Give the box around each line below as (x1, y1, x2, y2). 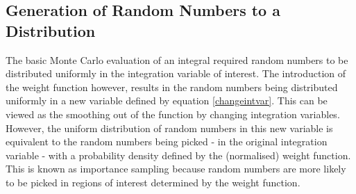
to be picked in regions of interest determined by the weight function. (6, 175, 300, 189)
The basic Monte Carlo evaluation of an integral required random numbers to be (6, 52, 348, 67)
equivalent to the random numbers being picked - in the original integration (6, 134, 328, 149)
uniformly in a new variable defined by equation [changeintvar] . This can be (6, 93, 328, 108)
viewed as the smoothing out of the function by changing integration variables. (6, 106, 340, 121)
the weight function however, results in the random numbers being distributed (6, 79, 338, 94)
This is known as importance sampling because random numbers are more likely (6, 161, 346, 176)
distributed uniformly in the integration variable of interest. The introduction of (6, 66, 346, 81)
